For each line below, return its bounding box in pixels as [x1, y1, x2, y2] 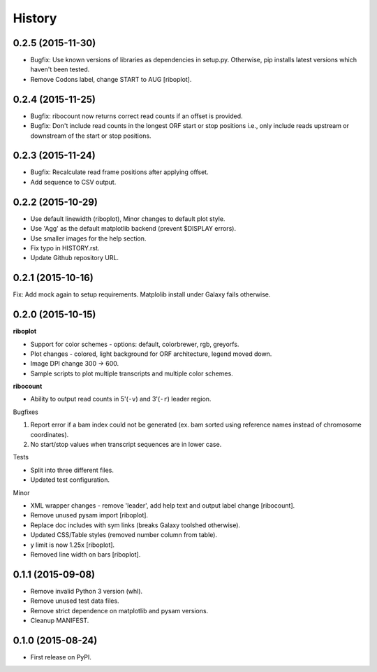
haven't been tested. [30, 65, 90, 73]
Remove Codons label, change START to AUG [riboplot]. [30, 75, 192, 83]
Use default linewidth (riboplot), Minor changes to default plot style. [30, 214, 226, 223]
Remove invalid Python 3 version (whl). [30, 587, 143, 595]
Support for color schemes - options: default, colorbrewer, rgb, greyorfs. [30, 340, 239, 348]
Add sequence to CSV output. [30, 178, 117, 186]
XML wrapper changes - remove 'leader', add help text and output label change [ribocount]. [30, 501, 295, 510]
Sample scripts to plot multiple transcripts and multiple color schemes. [30, 369, 233, 378]
